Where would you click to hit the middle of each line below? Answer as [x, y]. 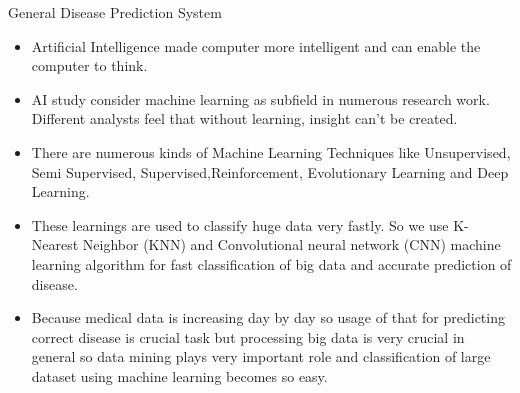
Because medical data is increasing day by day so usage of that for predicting [268, 317]
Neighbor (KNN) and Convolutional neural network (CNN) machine [291, 244]
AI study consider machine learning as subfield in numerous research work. [260, 98]
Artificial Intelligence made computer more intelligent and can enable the [256, 45]
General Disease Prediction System [115, 12]
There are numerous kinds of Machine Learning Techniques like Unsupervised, [271, 151]
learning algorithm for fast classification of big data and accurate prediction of [271, 263]
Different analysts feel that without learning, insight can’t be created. [244, 118]
